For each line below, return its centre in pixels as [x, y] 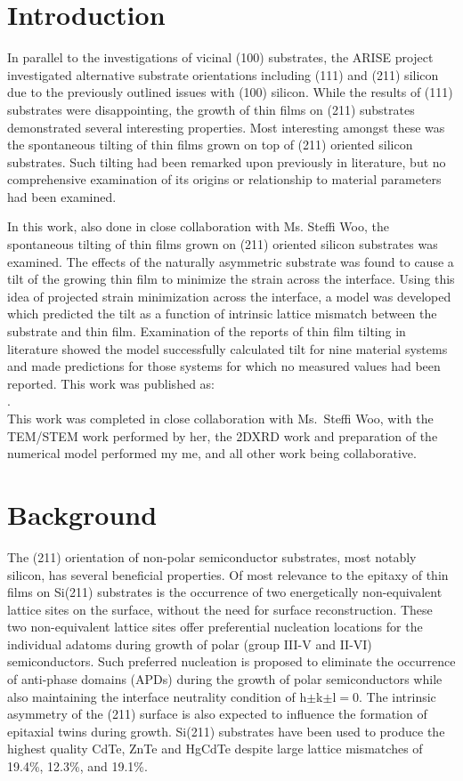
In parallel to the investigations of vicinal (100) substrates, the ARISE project [220, 57]
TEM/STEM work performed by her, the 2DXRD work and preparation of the [223, 435]
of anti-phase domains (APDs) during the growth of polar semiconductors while [225, 679]
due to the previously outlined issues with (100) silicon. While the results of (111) [230, 92]
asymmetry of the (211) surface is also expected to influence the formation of [217, 714]
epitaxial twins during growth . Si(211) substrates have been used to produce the [226, 731]
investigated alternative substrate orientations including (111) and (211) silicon [223, 74]
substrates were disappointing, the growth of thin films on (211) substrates [211, 109]
